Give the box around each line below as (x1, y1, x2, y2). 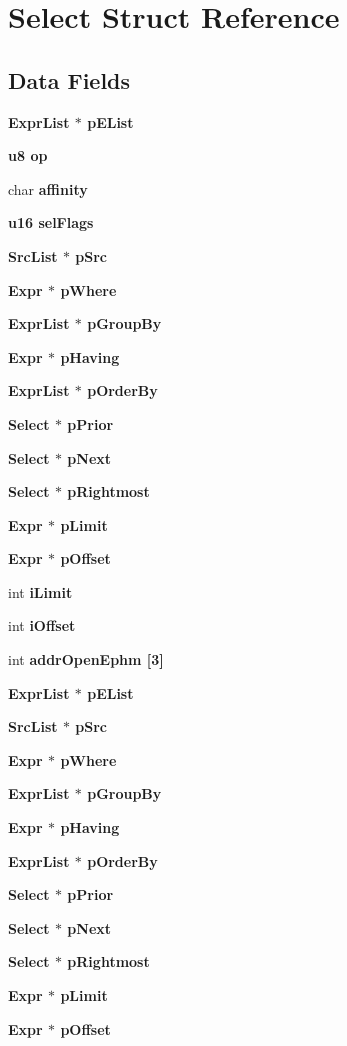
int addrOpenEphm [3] (8, 649, 164, 670)
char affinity (8, 178, 88, 199)
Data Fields (8, 64, 131, 95)
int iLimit (8, 581, 73, 602)
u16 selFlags (8, 212, 94, 233)
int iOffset (8, 615, 76, 636)
